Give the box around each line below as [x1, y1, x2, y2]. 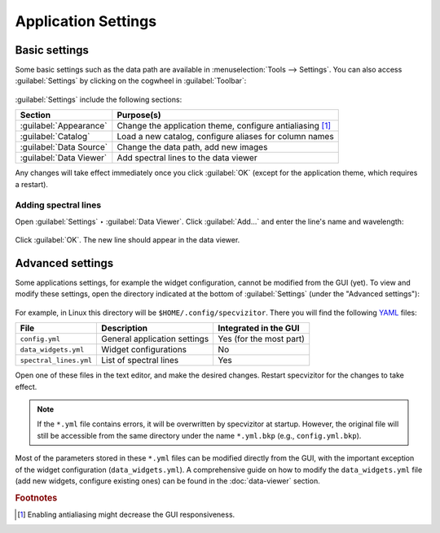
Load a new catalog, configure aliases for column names [117, 131, 334, 142]
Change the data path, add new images [117, 142, 268, 153]
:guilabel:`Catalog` [20, 131, 90, 142]
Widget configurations [101, 344, 187, 356]
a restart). [15, 179, 49, 189]
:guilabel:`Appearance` [20, 120, 108, 132]
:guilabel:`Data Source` [20, 142, 108, 153]
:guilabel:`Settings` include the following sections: [15, 94, 183, 104]
